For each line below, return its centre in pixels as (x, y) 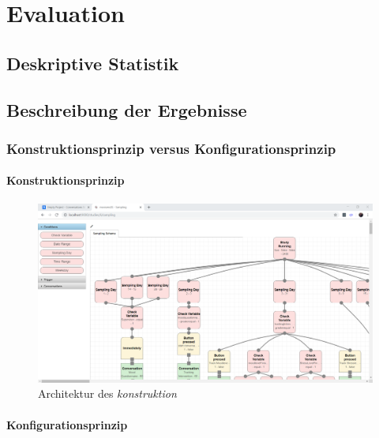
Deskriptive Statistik (93, 63)
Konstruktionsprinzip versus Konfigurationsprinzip (171, 148)
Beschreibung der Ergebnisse (127, 109)
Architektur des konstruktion (107, 393)
